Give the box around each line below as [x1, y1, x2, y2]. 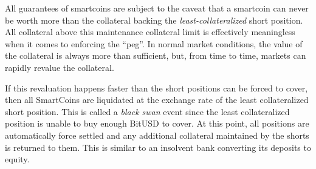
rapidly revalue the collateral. [5, 61, 114, 73]
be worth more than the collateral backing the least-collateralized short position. [5, 13, 303, 26]
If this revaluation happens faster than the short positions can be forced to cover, [5, 81, 308, 94]
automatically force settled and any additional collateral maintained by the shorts [5, 128, 309, 141]
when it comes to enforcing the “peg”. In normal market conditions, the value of [5, 37, 303, 50]
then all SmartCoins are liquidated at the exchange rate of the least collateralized [5, 93, 309, 106]
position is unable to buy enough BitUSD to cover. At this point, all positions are [5, 117, 309, 130]
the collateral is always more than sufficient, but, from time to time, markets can [5, 49, 306, 62]
